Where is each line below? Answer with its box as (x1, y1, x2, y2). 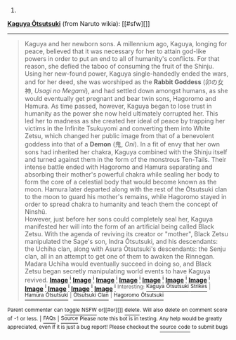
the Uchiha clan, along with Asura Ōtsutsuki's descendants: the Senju (24, 245, 226, 253)
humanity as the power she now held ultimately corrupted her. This (24, 109, 219, 118)
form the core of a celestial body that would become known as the (24, 178, 217, 186)
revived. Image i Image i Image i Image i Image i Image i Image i (24, 275, 211, 284)
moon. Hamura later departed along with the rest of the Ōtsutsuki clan (24, 185, 228, 193)
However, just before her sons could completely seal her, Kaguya (24, 215, 213, 223)
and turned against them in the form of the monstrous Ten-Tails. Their (24, 156, 227, 163)
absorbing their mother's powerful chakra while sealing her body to (24, 170, 220, 178)
